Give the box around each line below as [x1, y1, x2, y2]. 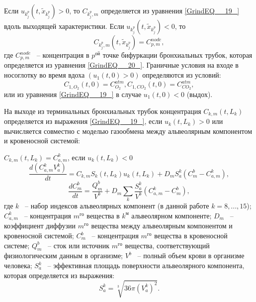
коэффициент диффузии [4, 220, 76, 231]
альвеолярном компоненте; [131, 210, 212, 220]
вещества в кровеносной [154, 230, 228, 241]
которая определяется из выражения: [4, 270, 115, 280]
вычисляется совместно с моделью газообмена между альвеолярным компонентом [4, 125, 253, 136]
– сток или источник [48, 240, 110, 250]
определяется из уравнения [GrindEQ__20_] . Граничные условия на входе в [4, 60, 239, 70]
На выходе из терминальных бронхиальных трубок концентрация [4, 105, 201, 116]
